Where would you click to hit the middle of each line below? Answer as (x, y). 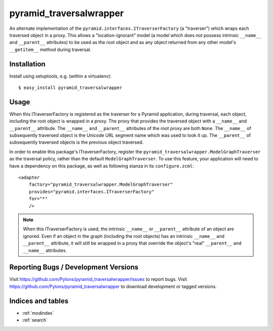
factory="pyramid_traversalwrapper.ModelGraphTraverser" (101, 184)
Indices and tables (39, 301)
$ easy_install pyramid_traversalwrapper (70, 88)
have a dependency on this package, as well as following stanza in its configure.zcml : (102, 166)
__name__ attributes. (45, 250)
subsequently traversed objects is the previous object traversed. (76, 142)
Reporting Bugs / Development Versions (74, 267)
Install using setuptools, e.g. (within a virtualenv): (60, 76)
